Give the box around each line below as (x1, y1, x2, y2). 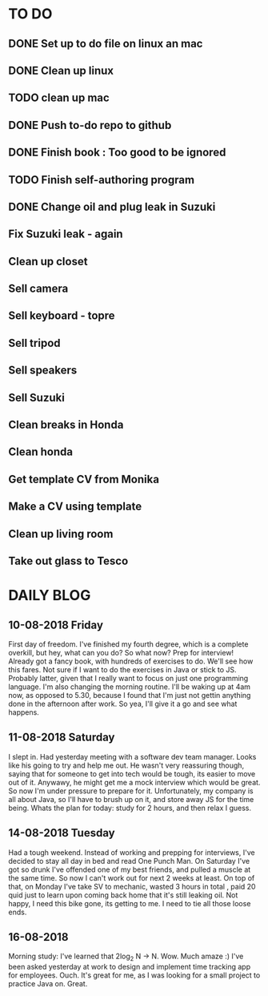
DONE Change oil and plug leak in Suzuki (8, 200, 216, 213)
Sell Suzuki (8, 390, 66, 405)
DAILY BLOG (8, 587, 91, 605)
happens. (8, 708, 40, 717)
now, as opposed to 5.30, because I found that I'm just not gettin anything (8, 691, 251, 700)
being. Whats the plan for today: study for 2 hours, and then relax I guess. (8, 803, 252, 813)
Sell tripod (8, 336, 61, 349)
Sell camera (8, 282, 69, 296)
